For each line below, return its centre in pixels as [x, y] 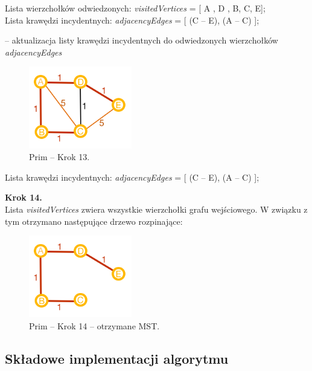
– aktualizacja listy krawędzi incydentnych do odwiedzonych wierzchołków [142, 40]
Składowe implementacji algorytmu [117, 358]
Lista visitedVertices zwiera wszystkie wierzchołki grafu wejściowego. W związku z [156, 209]
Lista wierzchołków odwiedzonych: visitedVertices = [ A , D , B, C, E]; [135, 8]
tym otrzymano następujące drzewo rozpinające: [94, 221]
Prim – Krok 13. [59, 157]
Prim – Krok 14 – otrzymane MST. [94, 326]
